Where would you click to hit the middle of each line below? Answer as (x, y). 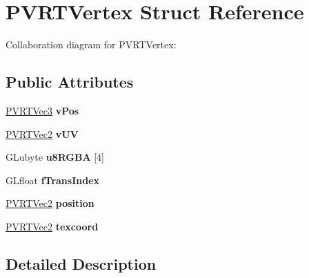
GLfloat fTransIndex (53, 180)
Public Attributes (70, 82)
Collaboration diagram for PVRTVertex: (91, 44)
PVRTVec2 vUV (42, 133)
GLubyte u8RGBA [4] (55, 157)
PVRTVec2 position (50, 203)
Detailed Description (81, 263)
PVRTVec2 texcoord (52, 226)
